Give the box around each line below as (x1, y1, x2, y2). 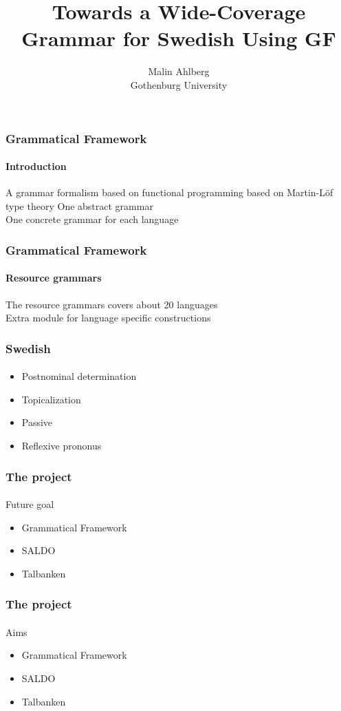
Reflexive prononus (21, 438, 102, 453)
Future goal (5, 497, 54, 511)
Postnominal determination (21, 369, 137, 383)
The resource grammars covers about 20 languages (5, 297, 218, 311)
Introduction (5, 159, 67, 173)
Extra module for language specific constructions (5, 310, 211, 325)
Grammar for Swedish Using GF (21, 24, 336, 52)
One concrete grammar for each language (5, 212, 179, 226)
